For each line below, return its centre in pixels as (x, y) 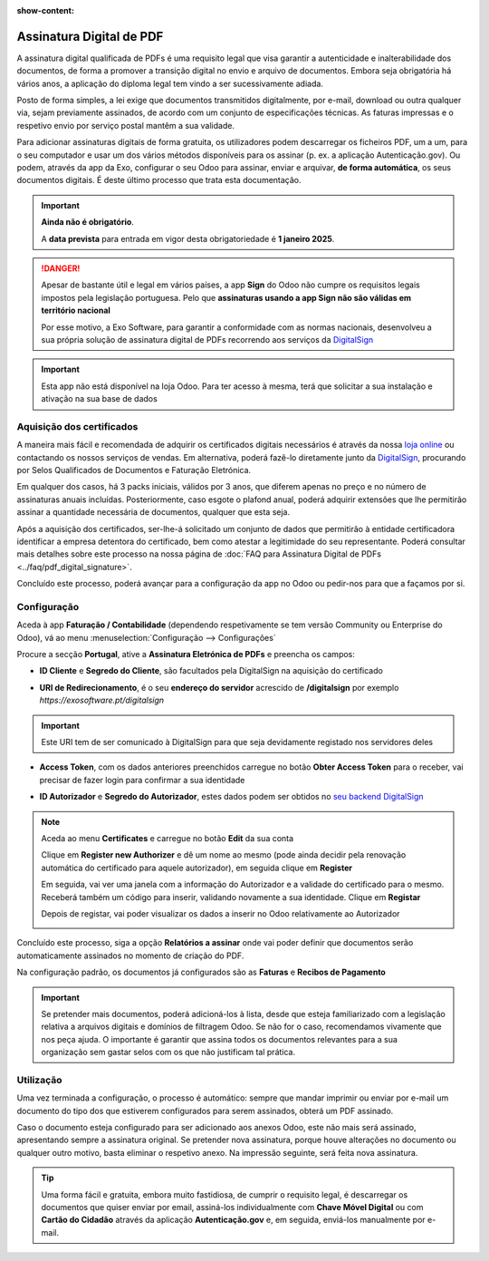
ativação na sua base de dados (99, 399)
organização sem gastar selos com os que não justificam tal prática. (168, 1052)
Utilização (39, 1080)
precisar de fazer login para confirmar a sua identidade (142, 780)
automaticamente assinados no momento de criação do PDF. (130, 955)
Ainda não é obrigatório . (88, 222)
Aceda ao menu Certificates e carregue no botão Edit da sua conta (168, 838)
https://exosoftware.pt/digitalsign (102, 700)
